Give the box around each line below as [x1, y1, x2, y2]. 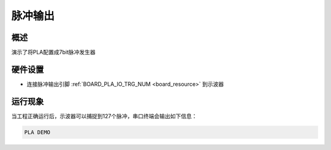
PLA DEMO [24, 129, 51, 135]
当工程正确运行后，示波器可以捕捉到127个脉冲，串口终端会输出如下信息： [11, 112, 197, 120]
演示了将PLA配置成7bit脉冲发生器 [11, 49, 96, 56]
